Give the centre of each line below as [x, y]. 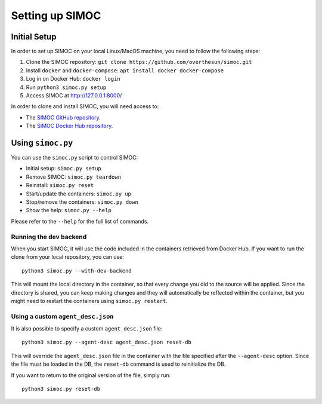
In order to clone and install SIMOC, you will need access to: [85, 106]
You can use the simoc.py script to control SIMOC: [75, 158]
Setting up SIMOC [56, 16]
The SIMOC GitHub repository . [63, 117]
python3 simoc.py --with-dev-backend [77, 271]
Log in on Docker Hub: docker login [73, 79]
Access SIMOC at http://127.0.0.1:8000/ [74, 96]
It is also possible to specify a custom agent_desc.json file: [87, 329]
